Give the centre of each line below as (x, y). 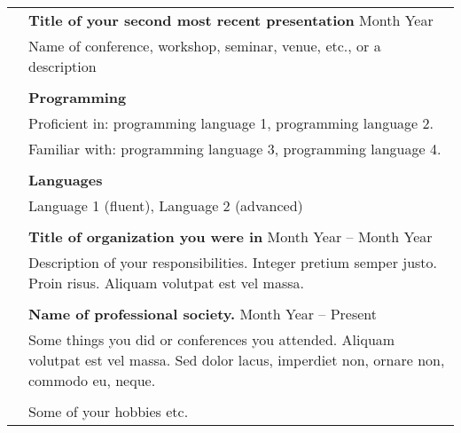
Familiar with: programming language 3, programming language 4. (235, 149)
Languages (66, 180)
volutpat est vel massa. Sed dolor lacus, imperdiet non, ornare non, (237, 360)
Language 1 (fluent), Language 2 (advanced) (166, 205)
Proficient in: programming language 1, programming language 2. (231, 123)
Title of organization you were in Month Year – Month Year (230, 236)
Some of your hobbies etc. (109, 411)
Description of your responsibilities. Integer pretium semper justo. (233, 262)
